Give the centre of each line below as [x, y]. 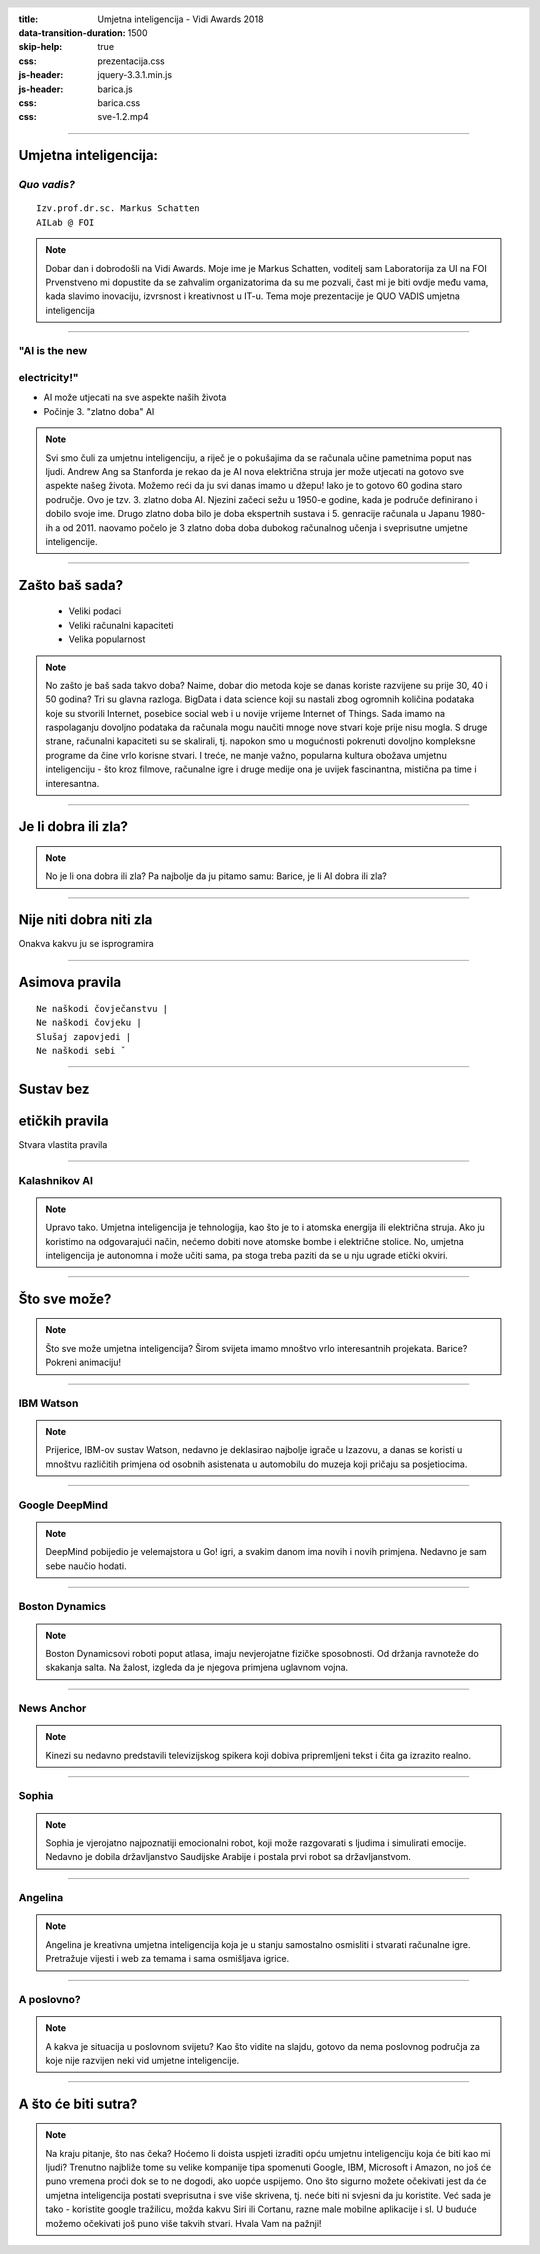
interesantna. [72, 783]
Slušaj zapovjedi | [84, 1036]
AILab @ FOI [65, 222]
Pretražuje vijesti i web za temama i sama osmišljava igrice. [167, 1959]
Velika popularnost [107, 639]
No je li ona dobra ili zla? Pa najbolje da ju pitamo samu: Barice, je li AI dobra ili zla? [216, 876]
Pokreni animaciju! [83, 1362]
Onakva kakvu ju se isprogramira [86, 944]
